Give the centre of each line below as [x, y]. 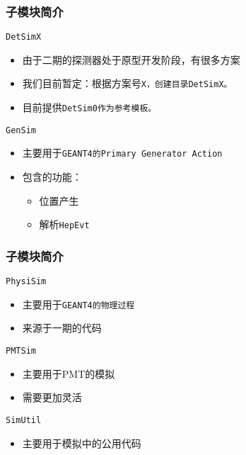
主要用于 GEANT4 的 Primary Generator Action [122, 153]
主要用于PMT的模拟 [69, 373]
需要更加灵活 [52, 397]
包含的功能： [52, 177]
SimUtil [24, 420]
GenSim [21, 130]
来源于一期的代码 [62, 328]
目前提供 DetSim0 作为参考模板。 [89, 107]
